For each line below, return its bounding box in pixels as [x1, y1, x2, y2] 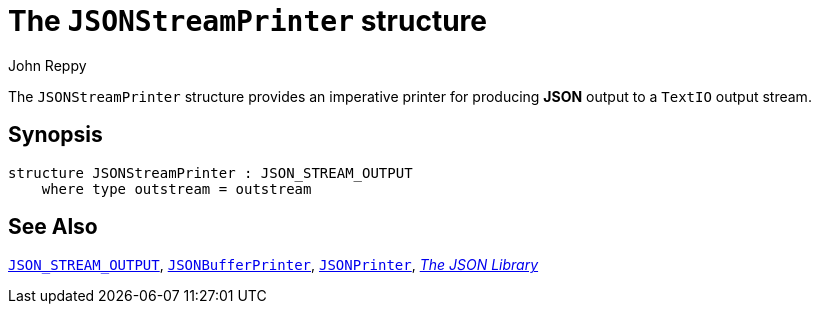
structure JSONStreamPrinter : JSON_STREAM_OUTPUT [8, 164, 413, 181]
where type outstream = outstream [41, 180, 312, 197]
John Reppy [8, 56, 87, 74]
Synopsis [8, 122, 103, 148]
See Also [8, 214, 98, 240]
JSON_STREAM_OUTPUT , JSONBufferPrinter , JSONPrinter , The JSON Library [8, 256, 539, 274]
